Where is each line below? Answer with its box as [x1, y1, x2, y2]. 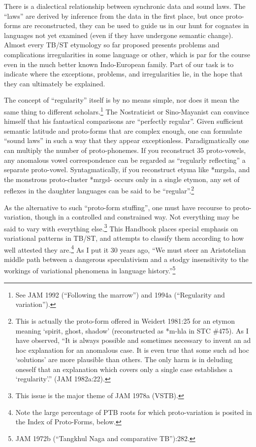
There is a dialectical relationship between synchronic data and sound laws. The [4, 1, 246, 11]
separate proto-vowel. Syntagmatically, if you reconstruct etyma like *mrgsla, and [4, 164, 250, 175]
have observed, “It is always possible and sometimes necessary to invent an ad [15, 335, 251, 345]
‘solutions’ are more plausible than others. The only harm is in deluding [15, 354, 233, 365]
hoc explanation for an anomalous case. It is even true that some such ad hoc [15, 344, 249, 355]
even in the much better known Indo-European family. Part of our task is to [4, 59, 234, 69]
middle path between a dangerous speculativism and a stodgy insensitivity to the [4, 254, 249, 264]
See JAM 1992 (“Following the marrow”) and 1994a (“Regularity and [15, 289, 225, 299]
